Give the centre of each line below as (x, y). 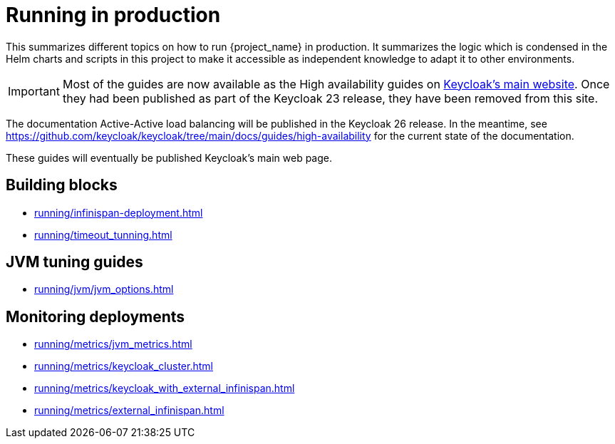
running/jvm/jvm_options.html (104, 289)
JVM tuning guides (74, 262)
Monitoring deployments (95, 316)
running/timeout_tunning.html (103, 234)
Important (34, 91)
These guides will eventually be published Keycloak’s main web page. (169, 158)
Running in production (113, 15)
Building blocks (62, 185)
